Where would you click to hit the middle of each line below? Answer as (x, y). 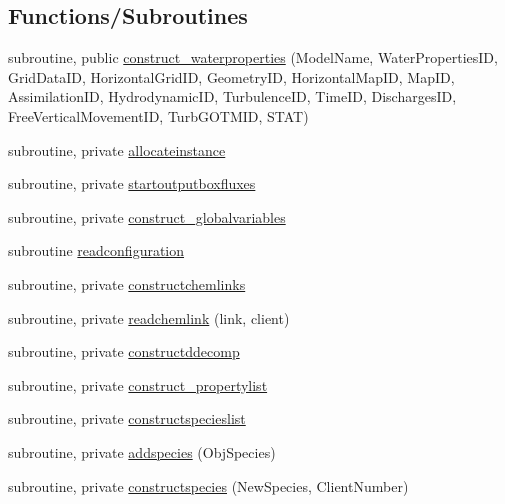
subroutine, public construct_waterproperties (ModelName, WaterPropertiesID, (253, 57)
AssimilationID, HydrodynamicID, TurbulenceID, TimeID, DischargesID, (232, 96)
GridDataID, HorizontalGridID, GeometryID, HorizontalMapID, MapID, (231, 76)
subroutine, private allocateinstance (117, 149)
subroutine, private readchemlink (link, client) (149, 317)
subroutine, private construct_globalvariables (147, 216)
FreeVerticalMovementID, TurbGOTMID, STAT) (158, 115)
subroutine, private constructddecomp (124, 351)
